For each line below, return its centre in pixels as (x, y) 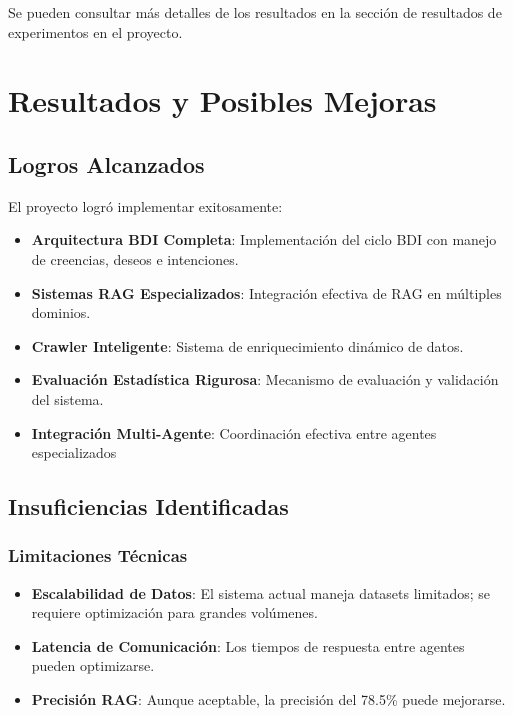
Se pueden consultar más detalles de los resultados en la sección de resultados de (255, 12)
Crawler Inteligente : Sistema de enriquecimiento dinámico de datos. (247, 345)
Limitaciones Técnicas (98, 555)
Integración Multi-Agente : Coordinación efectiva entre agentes (234, 432)
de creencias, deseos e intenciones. (135, 258)
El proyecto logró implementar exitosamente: (145, 205)
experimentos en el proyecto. (95, 31)
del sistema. (67, 398)
